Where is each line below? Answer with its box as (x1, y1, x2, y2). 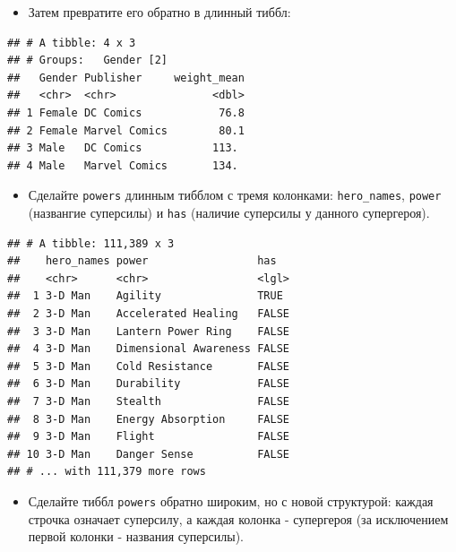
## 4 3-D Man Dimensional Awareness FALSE (7, 342, 289, 356)
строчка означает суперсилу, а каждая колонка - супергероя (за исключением (28, 509, 449, 528)
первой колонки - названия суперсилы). (28, 527, 244, 546)
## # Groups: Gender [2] (7, 54, 168, 67)
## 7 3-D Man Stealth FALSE (7, 395, 289, 408)
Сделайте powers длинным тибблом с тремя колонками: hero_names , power (28, 185, 442, 204)
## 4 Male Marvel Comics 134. (7, 159, 238, 172)
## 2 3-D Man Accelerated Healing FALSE (7, 307, 289, 321)
